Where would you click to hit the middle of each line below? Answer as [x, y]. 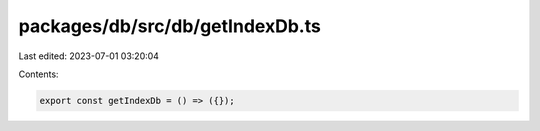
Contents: [38, 74]
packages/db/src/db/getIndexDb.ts [170, 26]
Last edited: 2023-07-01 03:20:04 [89, 56]
